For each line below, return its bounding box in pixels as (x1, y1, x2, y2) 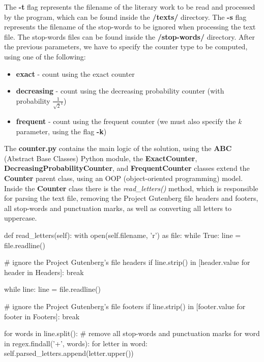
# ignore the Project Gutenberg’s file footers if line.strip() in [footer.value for (4, 300, 246, 311)
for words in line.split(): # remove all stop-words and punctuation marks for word (4, 328, 260, 339)
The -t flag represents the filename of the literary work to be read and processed (4, 2, 255, 12)
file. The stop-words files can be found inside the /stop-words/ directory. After (4, 31, 255, 42)
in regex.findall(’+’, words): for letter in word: (4, 338, 148, 348)
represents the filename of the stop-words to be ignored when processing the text (4, 21, 256, 32)
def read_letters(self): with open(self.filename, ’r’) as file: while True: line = (4, 229, 241, 240)
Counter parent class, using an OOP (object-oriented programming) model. (4, 172, 243, 183)
